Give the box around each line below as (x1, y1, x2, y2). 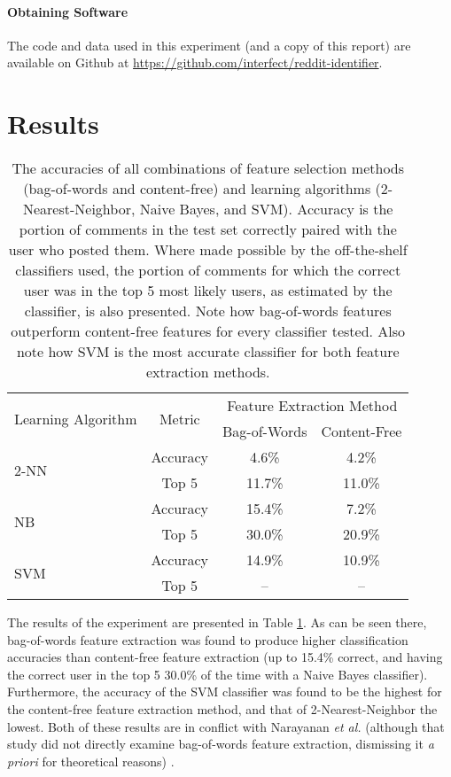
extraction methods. (145, 361, 270, 383)
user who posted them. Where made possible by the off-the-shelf (8, 239, 408, 260)
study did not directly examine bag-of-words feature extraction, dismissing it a (7, 734, 434, 753)
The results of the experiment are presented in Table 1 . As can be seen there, (7, 613, 427, 632)
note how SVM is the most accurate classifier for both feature (16, 341, 400, 362)
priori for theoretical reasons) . (7, 751, 175, 770)
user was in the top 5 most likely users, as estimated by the (23, 280, 393, 301)
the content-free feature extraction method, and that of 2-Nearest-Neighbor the (7, 700, 438, 719)
